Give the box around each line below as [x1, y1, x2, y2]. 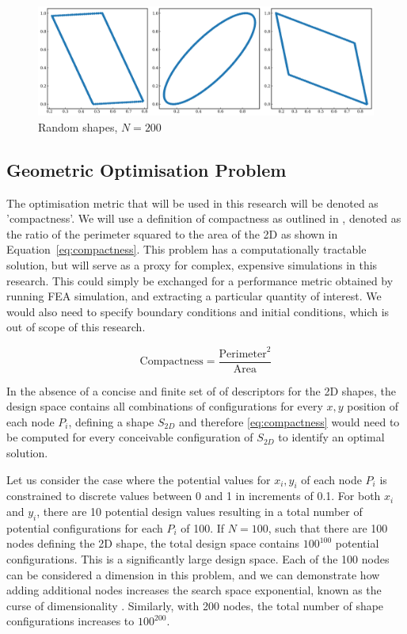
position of [347, 398, 399, 414]
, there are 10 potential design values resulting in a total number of [36, 502, 363, 519]
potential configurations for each [6, 519, 163, 536]
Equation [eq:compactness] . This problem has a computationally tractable [6, 241, 367, 258]
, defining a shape [68, 413, 154, 430]
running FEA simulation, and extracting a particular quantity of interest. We [6, 288, 382, 304]
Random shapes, [38, 118, 118, 135]
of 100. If [181, 519, 225, 536]
